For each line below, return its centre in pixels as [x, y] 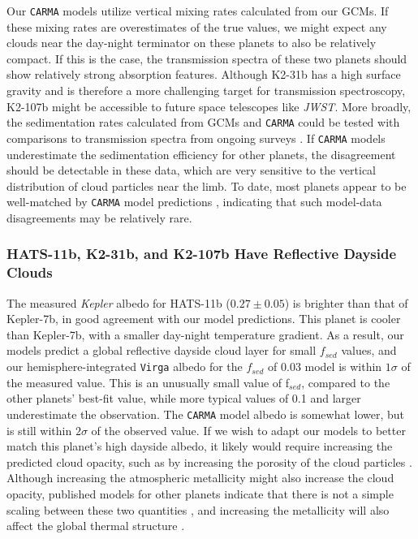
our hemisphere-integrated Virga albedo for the [125, 367]
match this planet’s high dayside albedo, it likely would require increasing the [200, 446]
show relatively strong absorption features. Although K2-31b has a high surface [204, 74]
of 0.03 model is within [325, 367]
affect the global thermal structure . [96, 526]
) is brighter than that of [346, 302]
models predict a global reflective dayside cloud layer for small [162, 350]
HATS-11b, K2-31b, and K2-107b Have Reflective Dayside [202, 254]
